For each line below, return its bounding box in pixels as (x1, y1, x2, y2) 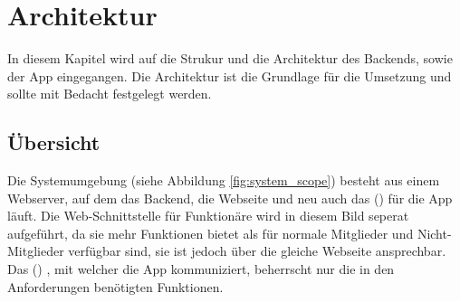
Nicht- (417, 223, 452, 242)
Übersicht (7, 128, 101, 156)
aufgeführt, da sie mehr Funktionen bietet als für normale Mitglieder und (7, 223, 414, 242)
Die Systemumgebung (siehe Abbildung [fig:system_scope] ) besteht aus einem (7, 171, 440, 190)
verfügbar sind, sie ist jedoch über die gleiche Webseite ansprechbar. (68, 241, 446, 260)
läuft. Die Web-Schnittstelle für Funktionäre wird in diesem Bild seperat (7, 206, 409, 225)
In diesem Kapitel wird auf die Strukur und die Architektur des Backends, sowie (7, 49, 453, 68)
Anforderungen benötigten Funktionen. (7, 277, 224, 296)
